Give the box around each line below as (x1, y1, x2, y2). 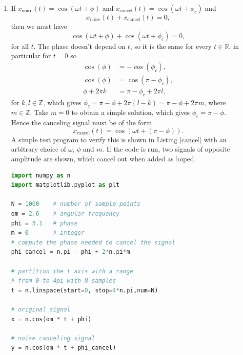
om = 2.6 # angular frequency (11, 210, 120, 218)
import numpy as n (11, 172, 71, 179)
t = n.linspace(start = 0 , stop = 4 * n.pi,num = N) (11, 287, 158, 294)
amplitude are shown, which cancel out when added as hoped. (11, 154, 196, 164)
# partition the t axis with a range (11, 267, 134, 275)
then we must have (11, 21, 67, 31)
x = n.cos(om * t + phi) (11, 315, 92, 323)
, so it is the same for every (130, 41, 212, 51)
